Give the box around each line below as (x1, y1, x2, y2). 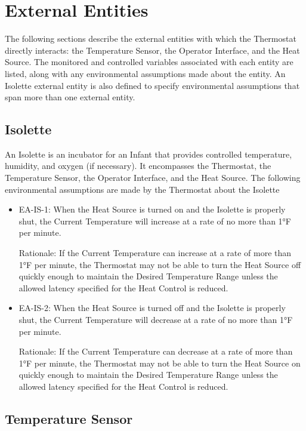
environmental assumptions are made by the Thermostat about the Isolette (5, 183, 280, 195)
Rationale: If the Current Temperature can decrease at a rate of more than (18, 345, 293, 358)
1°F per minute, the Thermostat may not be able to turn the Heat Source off (18, 258, 301, 270)
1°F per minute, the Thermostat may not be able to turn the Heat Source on (18, 356, 301, 369)
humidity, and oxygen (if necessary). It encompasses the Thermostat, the (5, 159, 271, 172)
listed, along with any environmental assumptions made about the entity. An (5, 67, 286, 79)
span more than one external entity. (5, 91, 135, 103)
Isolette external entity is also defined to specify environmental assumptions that (5, 79, 300, 91)
